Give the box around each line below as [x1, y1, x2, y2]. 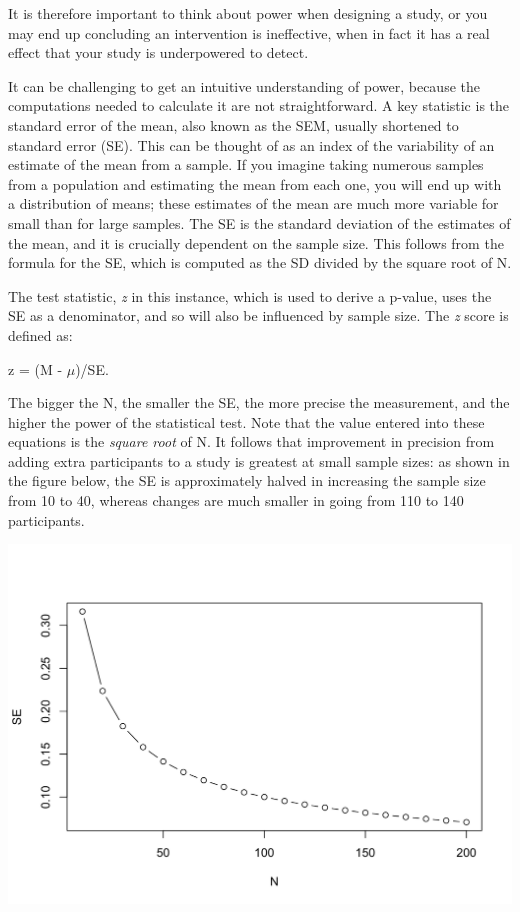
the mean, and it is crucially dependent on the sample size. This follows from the [8, 232, 504, 253]
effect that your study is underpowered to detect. [8, 42, 309, 63]
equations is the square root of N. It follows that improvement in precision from [8, 431, 495, 452]
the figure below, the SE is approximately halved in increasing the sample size [8, 470, 486, 491]
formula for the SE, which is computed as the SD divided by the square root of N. [8, 252, 512, 273]
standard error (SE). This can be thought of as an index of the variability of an [8, 134, 495, 155]
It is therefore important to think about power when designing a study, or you [8, 3, 488, 23]
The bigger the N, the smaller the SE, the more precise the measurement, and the [8, 392, 510, 413]
